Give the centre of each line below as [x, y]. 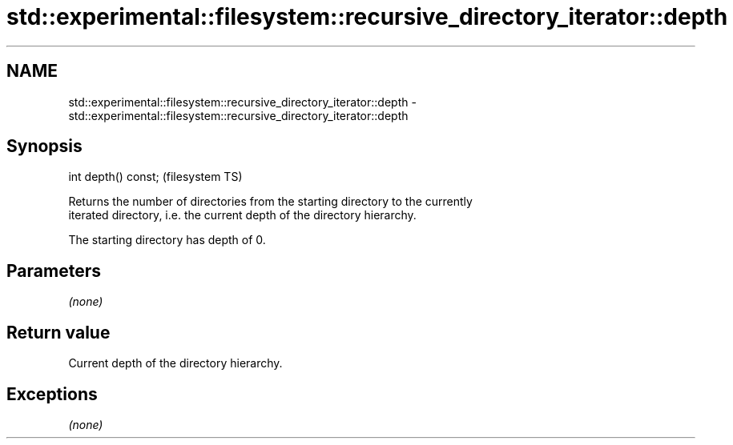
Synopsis [44, 146]
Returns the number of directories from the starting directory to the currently [270, 202]
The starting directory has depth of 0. [167, 240]
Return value [58, 332]
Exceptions [52, 394]
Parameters [54, 271]
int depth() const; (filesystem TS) [155, 177]
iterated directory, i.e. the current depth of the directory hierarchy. [242, 215]
